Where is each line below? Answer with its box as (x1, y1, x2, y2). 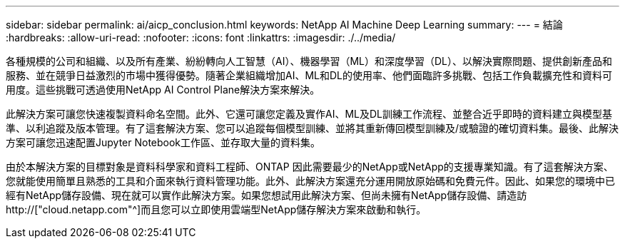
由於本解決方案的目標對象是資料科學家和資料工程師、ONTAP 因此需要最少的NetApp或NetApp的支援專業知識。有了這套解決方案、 (6, 161, 614, 173)
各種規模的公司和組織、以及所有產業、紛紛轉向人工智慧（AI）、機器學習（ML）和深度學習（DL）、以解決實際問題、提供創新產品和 (6, 55, 612, 67)
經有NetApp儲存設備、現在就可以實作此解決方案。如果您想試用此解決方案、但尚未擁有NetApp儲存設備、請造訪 (6, 189, 527, 201)
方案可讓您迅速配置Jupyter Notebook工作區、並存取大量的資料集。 (6, 136, 321, 148)
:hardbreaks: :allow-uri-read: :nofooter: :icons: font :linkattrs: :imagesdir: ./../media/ (6, 31, 396, 44)
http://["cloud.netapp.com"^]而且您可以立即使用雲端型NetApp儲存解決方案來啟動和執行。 (6, 203, 427, 215)
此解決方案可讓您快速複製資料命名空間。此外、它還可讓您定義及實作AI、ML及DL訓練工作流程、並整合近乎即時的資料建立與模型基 (6, 108, 612, 120)
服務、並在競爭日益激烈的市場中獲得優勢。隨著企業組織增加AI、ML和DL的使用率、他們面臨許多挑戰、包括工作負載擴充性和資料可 (6, 69, 612, 81)
